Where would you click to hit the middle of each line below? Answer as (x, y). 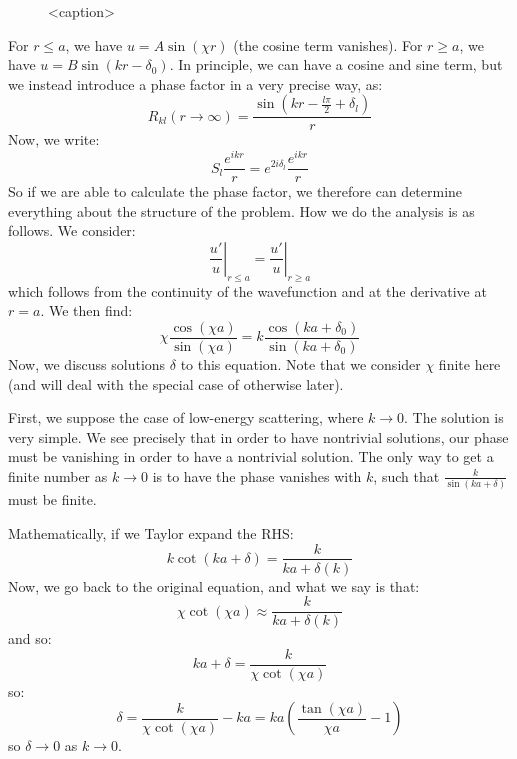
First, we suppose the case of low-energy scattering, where (186, 417)
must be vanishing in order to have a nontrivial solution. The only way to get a (251, 456)
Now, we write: (54, 139)
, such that (406, 475)
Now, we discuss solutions (87, 363)
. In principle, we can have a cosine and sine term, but (336, 64)
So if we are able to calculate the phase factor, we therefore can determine (235, 191)
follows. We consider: (72, 230)
